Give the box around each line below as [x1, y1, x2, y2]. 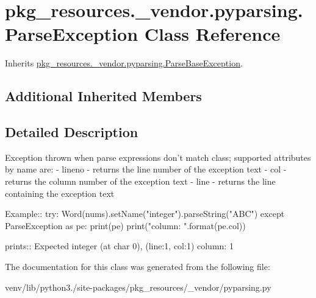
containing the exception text [5, 186, 115, 199]
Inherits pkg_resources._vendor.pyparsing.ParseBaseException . [5, 57, 243, 69]
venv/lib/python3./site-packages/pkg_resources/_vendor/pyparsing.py [5, 280, 271, 293]
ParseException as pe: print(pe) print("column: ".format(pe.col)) [5, 219, 246, 232]
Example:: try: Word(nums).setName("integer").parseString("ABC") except [5, 207, 285, 220]
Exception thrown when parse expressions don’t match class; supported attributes [5, 151, 311, 163]
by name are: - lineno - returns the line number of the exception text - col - [5, 163, 287, 176]
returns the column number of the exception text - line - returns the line [5, 175, 276, 188]
